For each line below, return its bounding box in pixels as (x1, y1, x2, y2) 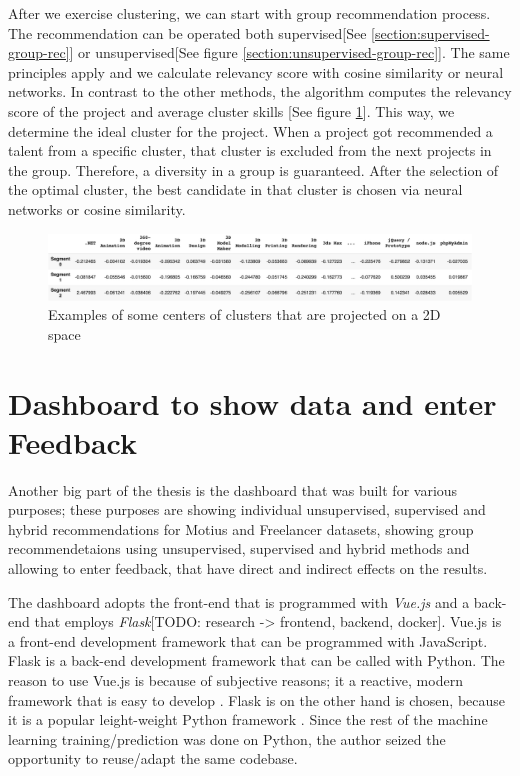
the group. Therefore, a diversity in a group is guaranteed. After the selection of (8, 159, 499, 180)
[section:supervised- (371, 22, 490, 43)
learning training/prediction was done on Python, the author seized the (8, 728, 446, 749)
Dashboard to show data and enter (8, 382, 497, 423)
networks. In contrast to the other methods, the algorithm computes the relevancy (8, 81, 512, 102)
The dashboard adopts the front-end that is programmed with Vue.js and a (8, 591, 470, 612)
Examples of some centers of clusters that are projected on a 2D (48, 304, 441, 325)
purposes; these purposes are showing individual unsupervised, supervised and (8, 499, 486, 520)
